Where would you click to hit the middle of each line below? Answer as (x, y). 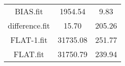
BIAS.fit (29, 11)
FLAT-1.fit (29, 40)
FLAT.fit (29, 54)
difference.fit (29, 25)
